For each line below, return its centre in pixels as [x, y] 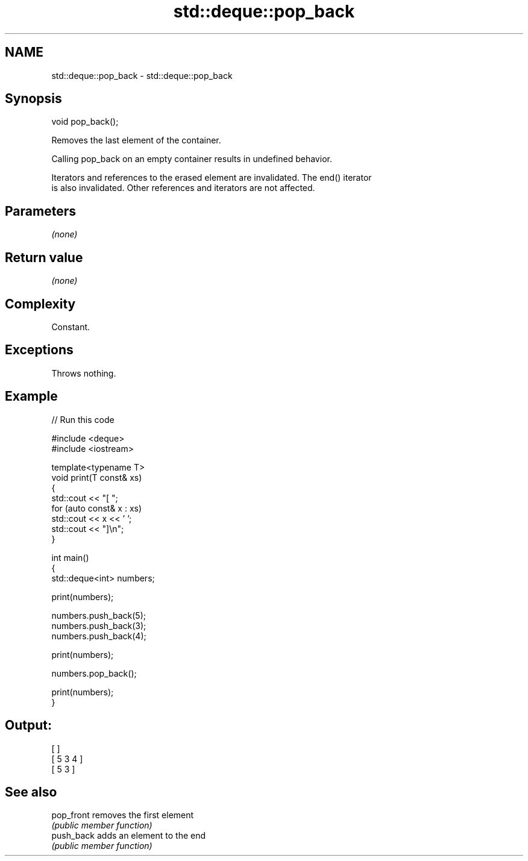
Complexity [40, 304]
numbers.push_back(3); [99, 625]
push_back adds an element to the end [129, 836]
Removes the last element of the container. [136, 140]
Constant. [71, 327]
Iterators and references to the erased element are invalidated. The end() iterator [212, 178]
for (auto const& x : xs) [97, 508]
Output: [28, 725]
